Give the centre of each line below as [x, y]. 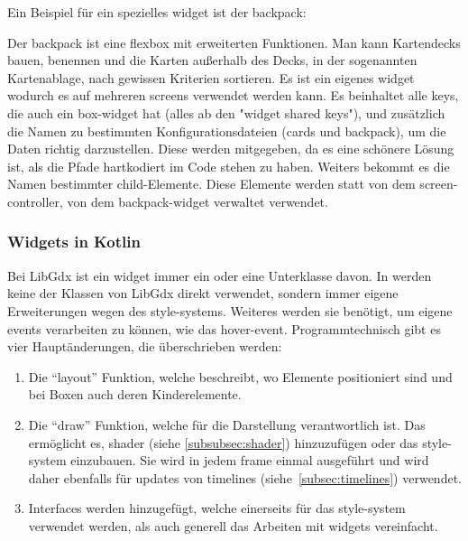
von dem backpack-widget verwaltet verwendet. [197, 201]
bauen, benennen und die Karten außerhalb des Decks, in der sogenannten [212, 60]
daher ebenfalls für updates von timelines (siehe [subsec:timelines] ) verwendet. [245, 477]
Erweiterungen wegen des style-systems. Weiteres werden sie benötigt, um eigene [230, 310]
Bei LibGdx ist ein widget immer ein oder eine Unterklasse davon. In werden [220, 275]
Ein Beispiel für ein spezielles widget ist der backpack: [157, 12]
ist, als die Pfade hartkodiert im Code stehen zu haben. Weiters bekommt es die [229, 166]
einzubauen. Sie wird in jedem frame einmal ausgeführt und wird [250, 460]
